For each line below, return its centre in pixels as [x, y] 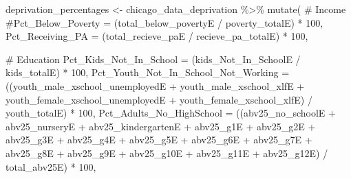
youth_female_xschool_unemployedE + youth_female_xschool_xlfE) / [159, 99]
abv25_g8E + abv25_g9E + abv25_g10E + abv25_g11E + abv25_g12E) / [167, 153]
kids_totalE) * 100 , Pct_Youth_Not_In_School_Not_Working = [148, 72]
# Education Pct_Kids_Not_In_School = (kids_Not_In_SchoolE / [153, 59]
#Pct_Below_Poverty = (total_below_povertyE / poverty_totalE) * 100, [164, 22]
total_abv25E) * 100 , [51, 166]
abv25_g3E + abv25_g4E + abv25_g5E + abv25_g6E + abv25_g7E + [159, 140]
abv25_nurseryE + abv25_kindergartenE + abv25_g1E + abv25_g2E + [161, 126]
